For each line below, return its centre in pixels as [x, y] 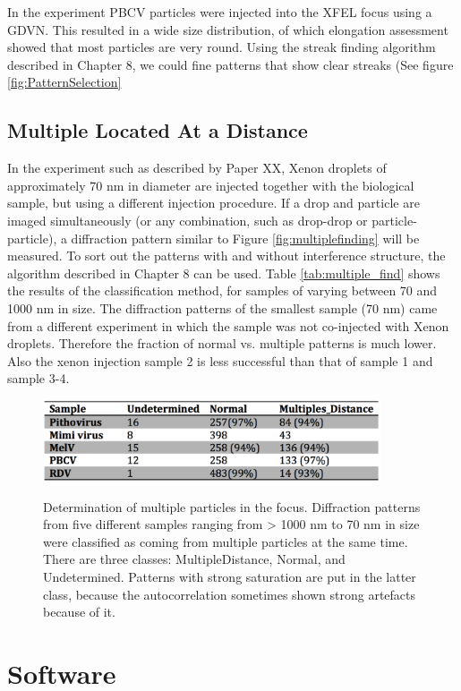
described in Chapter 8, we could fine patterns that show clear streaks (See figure [230, 64]
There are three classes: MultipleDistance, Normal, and [194, 559]
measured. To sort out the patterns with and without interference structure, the [226, 256]
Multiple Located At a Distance [158, 130]
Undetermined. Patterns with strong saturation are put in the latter [230, 577]
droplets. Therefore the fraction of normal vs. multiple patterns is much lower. [222, 343]
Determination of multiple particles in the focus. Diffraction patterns [232, 506]
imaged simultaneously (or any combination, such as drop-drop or [188, 220]
